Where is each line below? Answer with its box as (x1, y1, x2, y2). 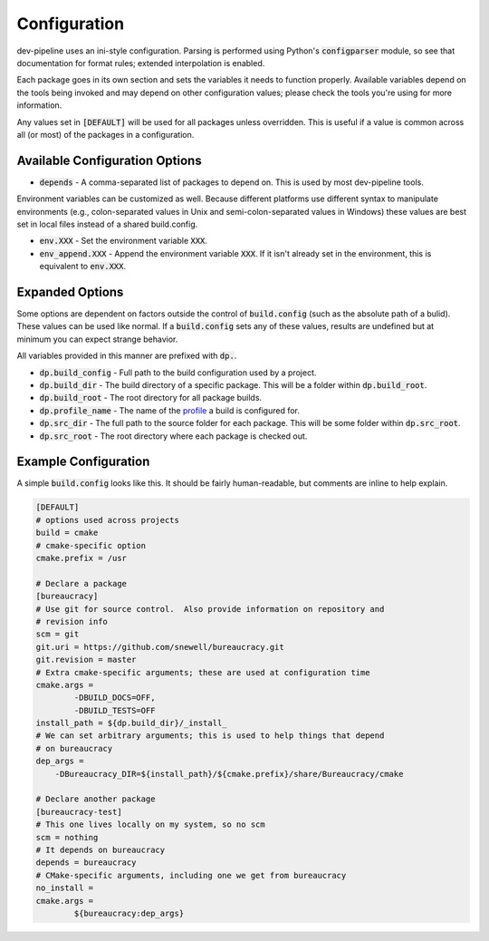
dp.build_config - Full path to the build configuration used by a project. (39, 367, 317, 378)
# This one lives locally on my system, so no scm (35, 820, 266, 829)
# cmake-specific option (35, 540, 147, 550)
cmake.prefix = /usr (35, 553, 127, 564)
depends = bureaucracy (35, 858, 137, 868)
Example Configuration (16, 454, 150, 470)
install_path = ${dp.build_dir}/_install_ (35, 718, 227, 729)
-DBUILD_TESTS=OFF (73, 705, 156, 715)
